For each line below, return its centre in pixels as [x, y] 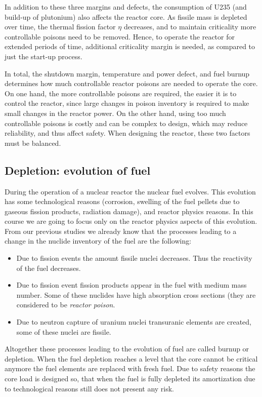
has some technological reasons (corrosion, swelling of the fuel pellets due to [122, 201]
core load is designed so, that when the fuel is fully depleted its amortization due [130, 379]
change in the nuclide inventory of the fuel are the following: [98, 241]
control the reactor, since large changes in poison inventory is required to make [127, 103]
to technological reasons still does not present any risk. [90, 388]
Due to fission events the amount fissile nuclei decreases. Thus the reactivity [134, 258]
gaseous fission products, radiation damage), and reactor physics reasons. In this [129, 211]
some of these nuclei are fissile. [64, 331]
